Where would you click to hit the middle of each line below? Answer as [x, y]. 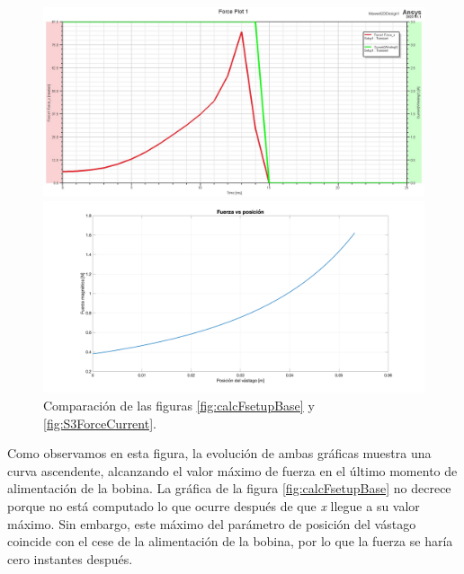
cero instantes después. [70, 558]
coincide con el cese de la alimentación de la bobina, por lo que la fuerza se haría [230, 541]
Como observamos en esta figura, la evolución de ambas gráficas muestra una [219, 453]
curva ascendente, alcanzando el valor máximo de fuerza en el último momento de [232, 470]
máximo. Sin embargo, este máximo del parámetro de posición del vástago [212, 523]
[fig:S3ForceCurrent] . [100, 423]
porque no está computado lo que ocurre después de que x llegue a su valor [214, 505]
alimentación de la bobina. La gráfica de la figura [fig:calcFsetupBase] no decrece [229, 488]
